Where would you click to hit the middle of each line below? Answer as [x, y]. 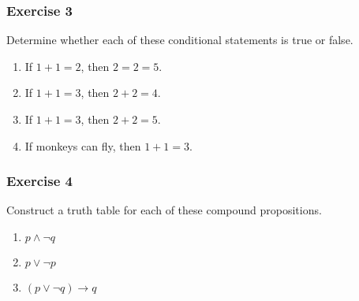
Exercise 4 [39, 181]
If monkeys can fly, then [83, 145]
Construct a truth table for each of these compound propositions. [164, 210]
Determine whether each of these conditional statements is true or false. [180, 40]
